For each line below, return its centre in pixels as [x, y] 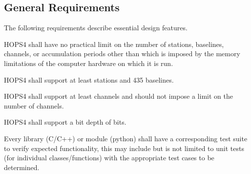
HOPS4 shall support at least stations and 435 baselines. [89, 79]
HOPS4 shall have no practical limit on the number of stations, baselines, [114, 44]
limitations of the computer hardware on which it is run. [89, 63]
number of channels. [34, 105]
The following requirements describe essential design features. [96, 28]
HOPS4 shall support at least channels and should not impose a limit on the [118, 96]
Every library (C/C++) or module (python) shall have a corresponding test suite [126, 138]
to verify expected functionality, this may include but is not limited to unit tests [124, 148]
